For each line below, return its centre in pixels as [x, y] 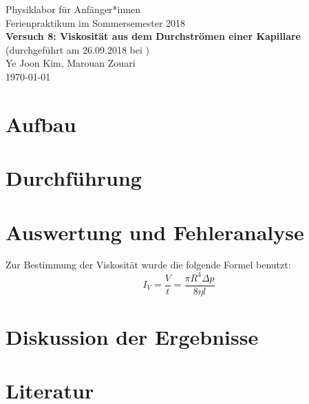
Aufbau [41, 124]
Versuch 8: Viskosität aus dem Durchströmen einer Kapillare [153, 36]
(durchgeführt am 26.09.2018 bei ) [77, 49]
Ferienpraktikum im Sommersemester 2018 [96, 22]
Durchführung [74, 178]
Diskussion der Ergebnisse [132, 336]
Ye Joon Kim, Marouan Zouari [71, 63]
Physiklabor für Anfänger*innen [73, 9]
